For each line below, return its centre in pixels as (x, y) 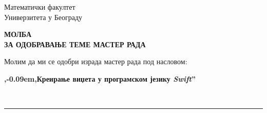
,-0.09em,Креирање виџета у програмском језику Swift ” (100, 78)
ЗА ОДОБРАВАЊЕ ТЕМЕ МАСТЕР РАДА (75, 44)
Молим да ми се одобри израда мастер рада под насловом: (96, 61)
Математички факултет (40, 7)
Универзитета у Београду (43, 17)
